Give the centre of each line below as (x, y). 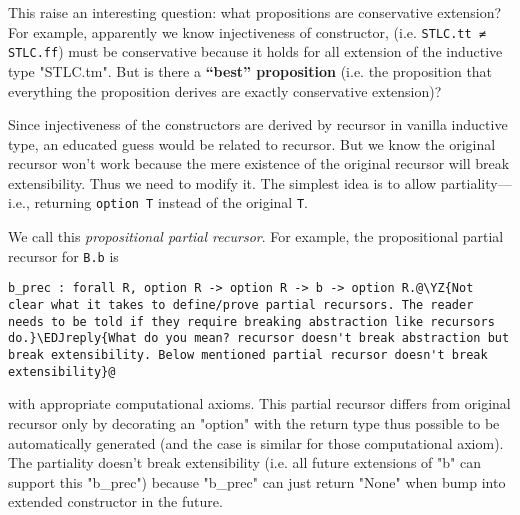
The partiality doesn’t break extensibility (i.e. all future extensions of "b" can (244, 462)
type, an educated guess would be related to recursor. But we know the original (252, 143)
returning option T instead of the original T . (171, 202)
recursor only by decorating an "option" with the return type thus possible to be (254, 422)
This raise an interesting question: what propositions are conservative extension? (255, 12)
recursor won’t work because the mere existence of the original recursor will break (259, 163)
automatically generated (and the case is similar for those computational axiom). (256, 442)
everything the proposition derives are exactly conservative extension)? (225, 90)
